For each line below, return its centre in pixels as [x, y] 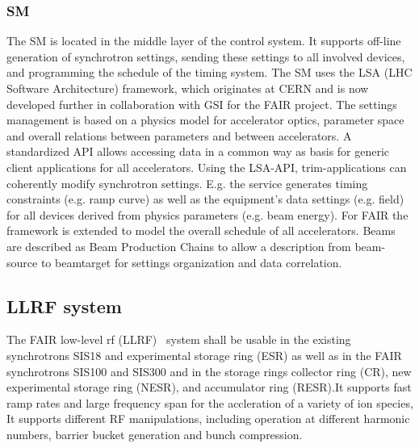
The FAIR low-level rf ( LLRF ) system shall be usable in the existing [179, 339]
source [22, 262]
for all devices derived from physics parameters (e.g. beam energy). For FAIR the [207, 214]
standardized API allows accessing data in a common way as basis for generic [198, 151]
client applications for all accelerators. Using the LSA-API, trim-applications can [207, 167]
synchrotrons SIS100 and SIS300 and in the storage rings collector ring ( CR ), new [209, 371]
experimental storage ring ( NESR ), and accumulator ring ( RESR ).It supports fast [209, 387]
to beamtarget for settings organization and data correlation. [191, 262]
